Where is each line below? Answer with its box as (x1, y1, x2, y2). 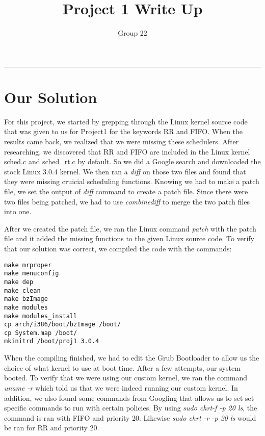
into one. (4, 206, 32, 217)
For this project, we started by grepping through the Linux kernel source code (4, 116, 248, 126)
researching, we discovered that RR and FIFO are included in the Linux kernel (4, 146, 250, 157)
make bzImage (4, 295, 48, 303)
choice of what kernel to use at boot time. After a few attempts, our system (4, 362, 241, 373)
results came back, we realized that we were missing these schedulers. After (4, 136, 239, 147)
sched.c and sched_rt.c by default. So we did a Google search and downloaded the (4, 156, 261, 167)
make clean (4, 287, 41, 294)
